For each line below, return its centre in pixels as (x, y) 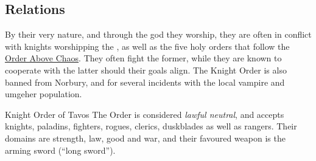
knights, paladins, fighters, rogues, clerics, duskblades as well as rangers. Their (151, 126)
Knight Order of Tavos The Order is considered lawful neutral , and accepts (145, 114)
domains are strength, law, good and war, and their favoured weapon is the (145, 138)
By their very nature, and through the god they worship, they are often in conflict (158, 34)
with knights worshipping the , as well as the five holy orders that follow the (147, 46)
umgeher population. (44, 94)
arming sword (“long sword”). (60, 150)
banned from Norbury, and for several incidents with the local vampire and (145, 82)
